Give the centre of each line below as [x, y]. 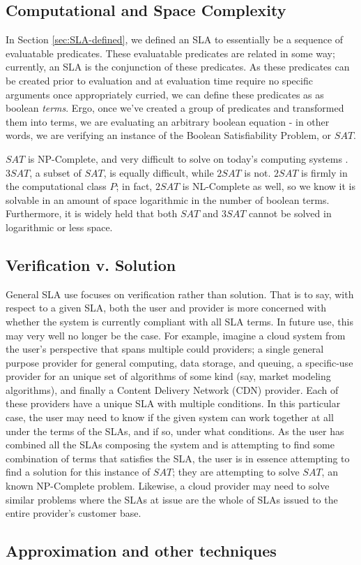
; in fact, [134, 186]
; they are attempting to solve [236, 472]
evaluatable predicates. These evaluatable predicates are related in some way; [170, 53]
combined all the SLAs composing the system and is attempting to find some [170, 445]
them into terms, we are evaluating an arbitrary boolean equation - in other [168, 121]
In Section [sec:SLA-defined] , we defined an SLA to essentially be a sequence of [175, 39]
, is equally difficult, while [159, 172]
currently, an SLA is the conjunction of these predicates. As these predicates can [178, 67]
